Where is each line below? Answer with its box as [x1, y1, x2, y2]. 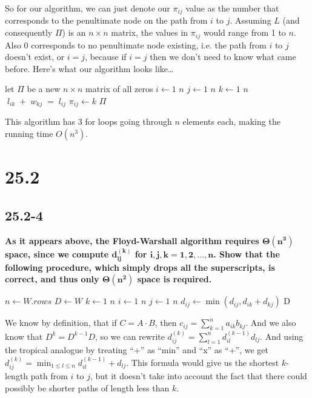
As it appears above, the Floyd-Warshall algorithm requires [5, 234, 259, 247]
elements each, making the [182, 115, 280, 128]
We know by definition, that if [5, 316, 117, 329]
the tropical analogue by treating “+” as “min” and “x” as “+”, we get [5, 343, 268, 356]
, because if [85, 50, 127, 63]
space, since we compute [5, 248, 109, 260]
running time [5, 127, 53, 139]
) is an [62, 26, 86, 39]
